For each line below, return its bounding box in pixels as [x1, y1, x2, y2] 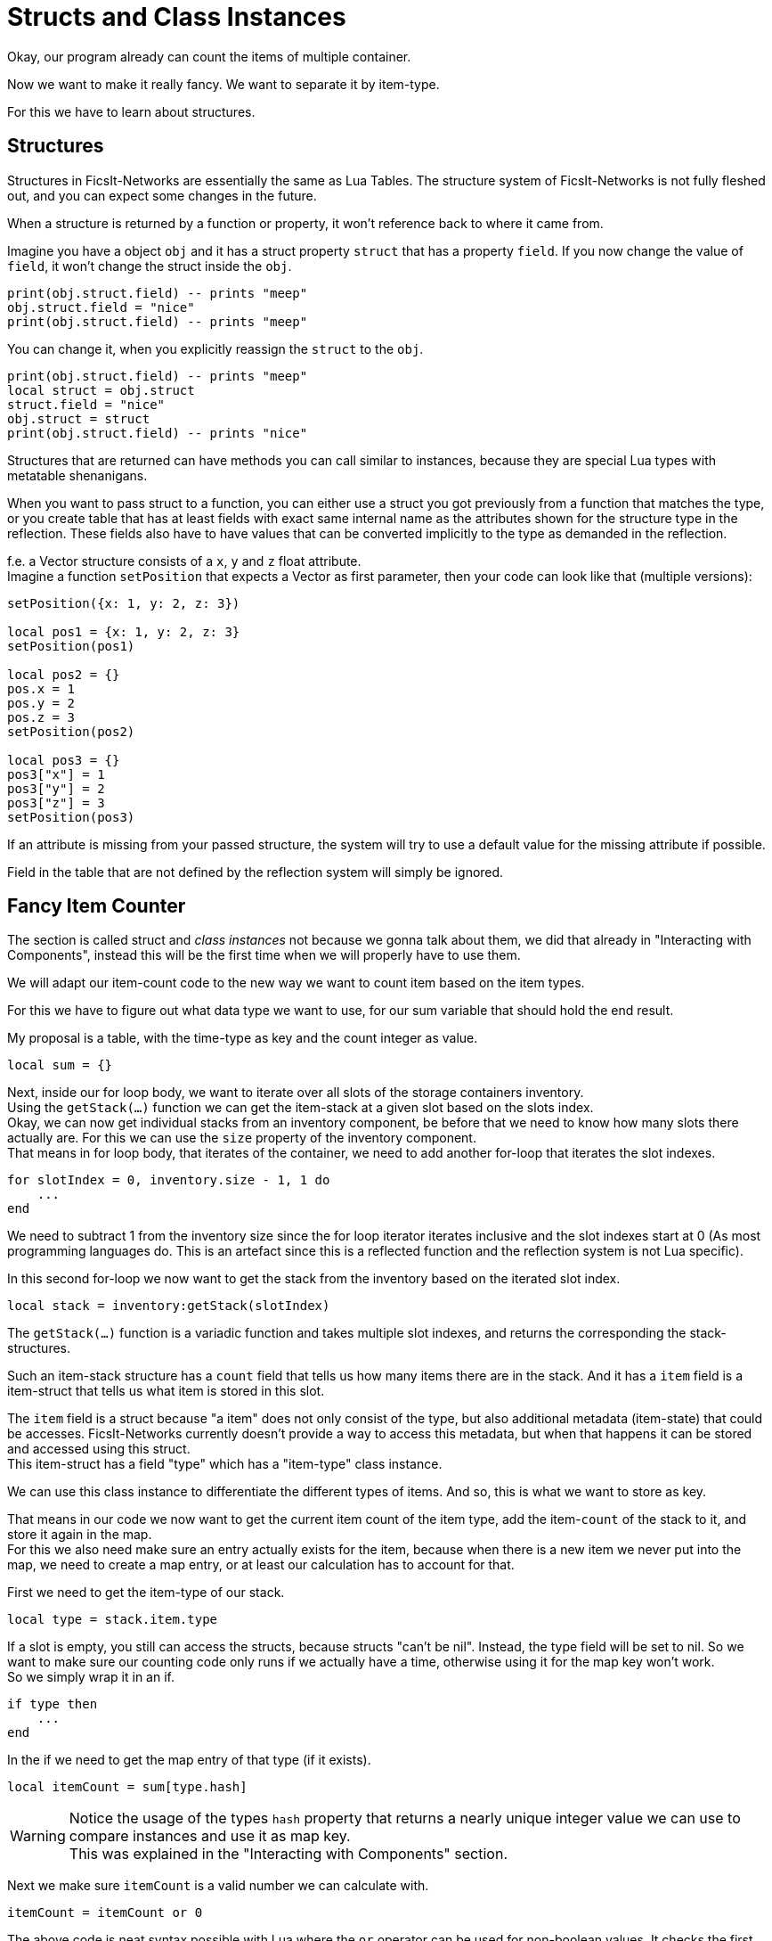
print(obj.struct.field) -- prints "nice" [7, 425, 308, 440]
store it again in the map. [7, 1527, 152, 1543]
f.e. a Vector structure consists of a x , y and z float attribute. [7, 553, 362, 569]
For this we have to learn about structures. [7, 103, 256, 119]
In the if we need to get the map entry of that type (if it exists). [7, 1752, 371, 1768]
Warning [10, 1827, 66, 1846]
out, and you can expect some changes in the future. [7, 187, 317, 203]
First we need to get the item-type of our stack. [7, 1585, 285, 1601]
